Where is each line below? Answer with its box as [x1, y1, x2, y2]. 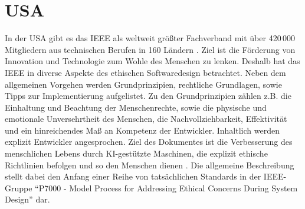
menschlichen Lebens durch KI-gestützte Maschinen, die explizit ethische [5, 147, 268, 160]
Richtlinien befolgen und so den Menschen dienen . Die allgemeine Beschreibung [5, 158, 294, 171]
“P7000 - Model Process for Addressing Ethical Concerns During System [35, 181, 298, 194]
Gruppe [5, 181, 32, 194]
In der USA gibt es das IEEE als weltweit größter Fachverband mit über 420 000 [5, 32, 295, 44]
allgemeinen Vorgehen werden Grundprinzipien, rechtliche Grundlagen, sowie [5, 78, 282, 90]
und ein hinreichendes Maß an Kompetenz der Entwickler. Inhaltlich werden [5, 124, 280, 136]
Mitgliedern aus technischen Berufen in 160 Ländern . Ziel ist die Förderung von [5, 43, 296, 55]
